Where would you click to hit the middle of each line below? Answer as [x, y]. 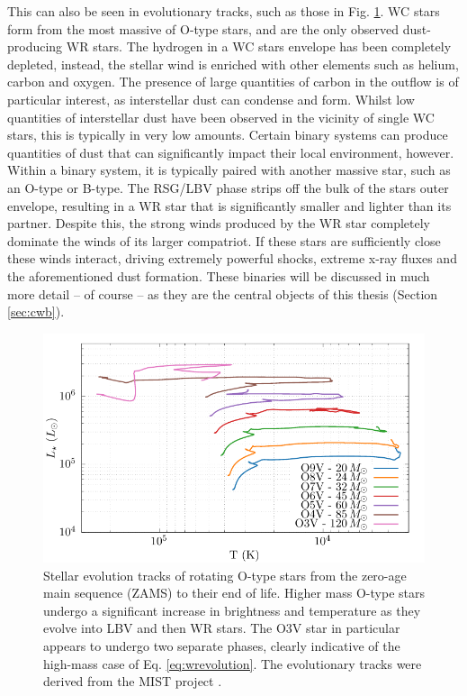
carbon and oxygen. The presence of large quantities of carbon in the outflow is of [233, 82]
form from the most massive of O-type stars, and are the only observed [203, 28]
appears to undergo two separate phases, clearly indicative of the [222, 646]
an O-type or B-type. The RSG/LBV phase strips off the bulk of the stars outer [228, 187]
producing [35, 46]
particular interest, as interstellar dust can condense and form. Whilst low [211, 99]
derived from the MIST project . [133, 681]
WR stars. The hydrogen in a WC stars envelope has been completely [259, 46]
